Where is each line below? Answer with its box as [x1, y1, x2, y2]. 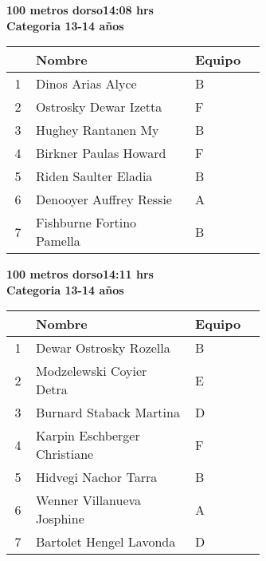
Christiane [36, 444, 94, 464]
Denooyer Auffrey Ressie [36, 190, 172, 209]
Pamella [36, 231, 80, 251]
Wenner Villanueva [36, 491, 142, 510]
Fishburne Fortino [36, 213, 137, 232]
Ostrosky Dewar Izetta [36, 97, 162, 117]
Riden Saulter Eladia [36, 167, 153, 186]
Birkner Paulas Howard [36, 144, 166, 163]
